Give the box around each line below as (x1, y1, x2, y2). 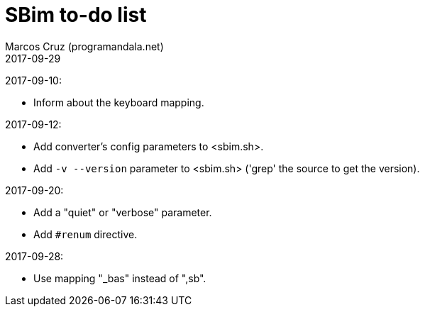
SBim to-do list (5, 3, 147, 27)
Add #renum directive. (33, 228, 138, 240)
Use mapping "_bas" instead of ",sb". (33, 272, 206, 284)
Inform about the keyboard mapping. (33, 96, 204, 108)
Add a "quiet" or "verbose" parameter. (33, 206, 212, 218)
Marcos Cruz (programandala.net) (5, 40, 164, 52)
